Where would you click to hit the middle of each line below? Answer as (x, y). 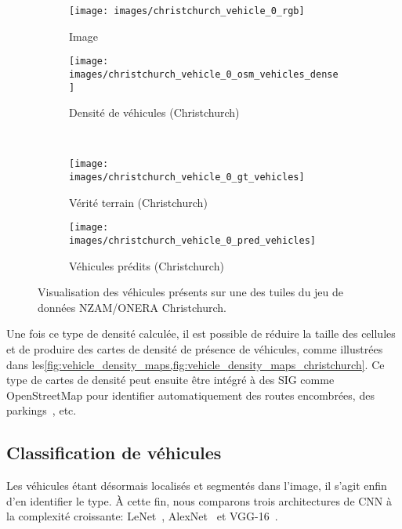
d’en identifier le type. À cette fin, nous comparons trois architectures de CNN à (199, 500)
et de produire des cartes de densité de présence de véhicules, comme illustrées (195, 349)
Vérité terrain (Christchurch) (138, 202)
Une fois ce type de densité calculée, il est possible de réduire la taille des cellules (201, 333)
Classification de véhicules (114, 453)
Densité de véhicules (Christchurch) (154, 112)
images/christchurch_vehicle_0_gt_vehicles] (187, 178)
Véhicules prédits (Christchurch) (147, 265)
